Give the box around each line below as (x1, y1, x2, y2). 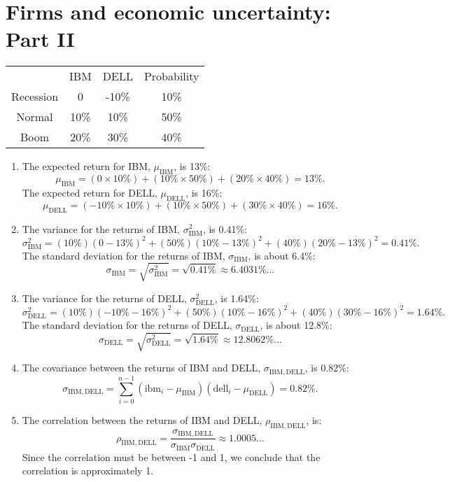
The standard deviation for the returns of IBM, (22, 248, 225, 262)
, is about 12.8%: (260, 318, 332, 332)
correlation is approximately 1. (22, 463, 154, 478)
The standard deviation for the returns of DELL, (22, 318, 232, 332)
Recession (11, 88, 59, 105)
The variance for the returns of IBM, (22, 221, 180, 236)
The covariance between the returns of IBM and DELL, (22, 360, 261, 375)
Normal (16, 108, 53, 125)
